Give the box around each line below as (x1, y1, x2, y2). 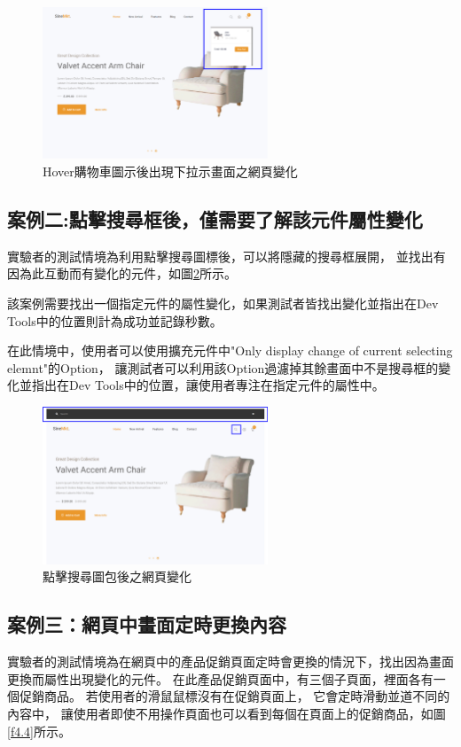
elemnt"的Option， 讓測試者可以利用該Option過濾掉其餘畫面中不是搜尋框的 (7, 358, 439, 377)
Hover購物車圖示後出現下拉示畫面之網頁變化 (43, 162, 298, 180)
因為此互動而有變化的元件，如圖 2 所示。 (7, 264, 237, 283)
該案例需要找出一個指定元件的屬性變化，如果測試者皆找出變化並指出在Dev (7, 293, 439, 312)
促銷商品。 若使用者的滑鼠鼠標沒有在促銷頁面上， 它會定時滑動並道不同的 (19, 687, 450, 705)
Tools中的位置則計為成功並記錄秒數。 (7, 311, 223, 330)
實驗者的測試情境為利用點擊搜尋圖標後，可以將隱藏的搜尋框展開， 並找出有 (7, 246, 446, 265)
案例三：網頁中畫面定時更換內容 (7, 611, 286, 638)
